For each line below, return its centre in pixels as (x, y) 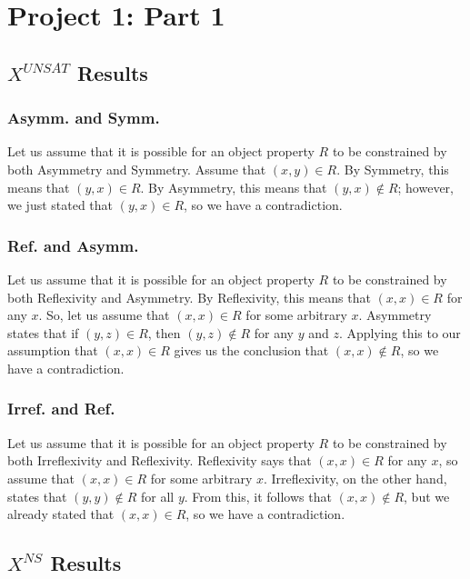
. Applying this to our (400, 332)
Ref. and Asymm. (73, 245)
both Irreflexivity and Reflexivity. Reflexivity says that (160, 460)
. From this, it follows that (258, 496)
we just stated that (60, 205)
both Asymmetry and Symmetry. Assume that (137, 169)
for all (157, 496)
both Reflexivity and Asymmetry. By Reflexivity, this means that (189, 297)
